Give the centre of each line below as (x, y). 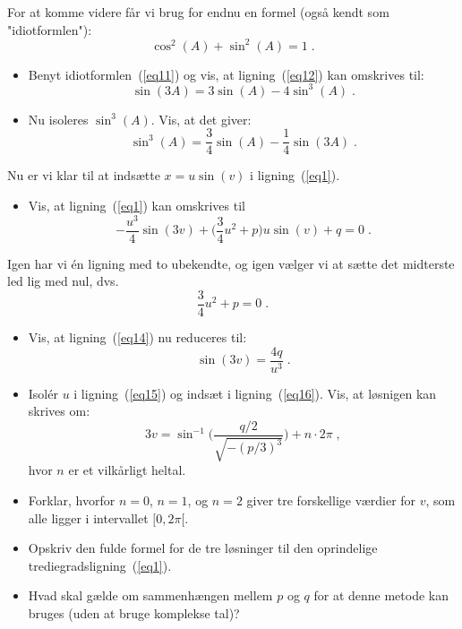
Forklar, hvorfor (72, 500)
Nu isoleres (58, 119)
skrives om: (59, 411)
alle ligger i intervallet (88, 517)
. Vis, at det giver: (201, 119)
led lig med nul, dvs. (63, 281)
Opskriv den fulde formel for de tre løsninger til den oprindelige (203, 548)
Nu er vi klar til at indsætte (84, 175)
